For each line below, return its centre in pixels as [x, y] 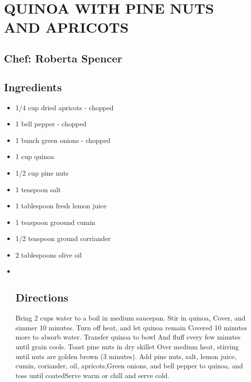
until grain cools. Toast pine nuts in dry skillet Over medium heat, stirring [127, 347]
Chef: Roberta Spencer [63, 58]
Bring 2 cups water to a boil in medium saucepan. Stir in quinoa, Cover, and [130, 318]
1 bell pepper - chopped [51, 124]
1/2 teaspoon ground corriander [63, 238]
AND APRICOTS [66, 27]
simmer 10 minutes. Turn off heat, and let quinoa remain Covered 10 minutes [131, 327]
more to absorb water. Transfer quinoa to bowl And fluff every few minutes [128, 337]
